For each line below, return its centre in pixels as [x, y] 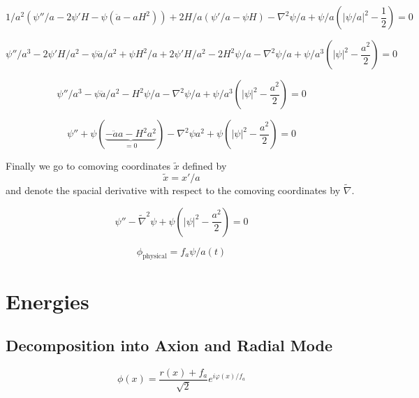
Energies [47, 301]
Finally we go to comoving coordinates [88, 165]
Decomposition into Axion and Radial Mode [169, 345]
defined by [205, 165]
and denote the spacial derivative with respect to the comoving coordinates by [173, 190]
